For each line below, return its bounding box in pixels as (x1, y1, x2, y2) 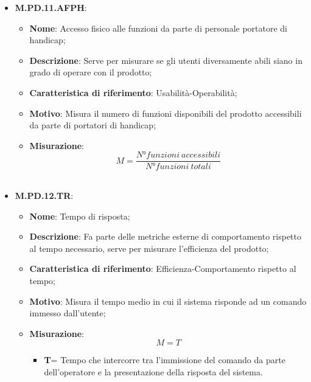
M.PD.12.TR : (15, 189, 74, 201)
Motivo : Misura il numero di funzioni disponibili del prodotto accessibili (29, 106, 302, 119)
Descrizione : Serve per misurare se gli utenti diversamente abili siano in (29, 54, 302, 66)
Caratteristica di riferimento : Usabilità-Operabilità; (29, 86, 237, 99)
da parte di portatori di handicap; (29, 119, 156, 131)
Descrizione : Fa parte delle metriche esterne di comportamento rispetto (29, 230, 302, 243)
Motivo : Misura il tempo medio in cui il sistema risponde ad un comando (29, 294, 307, 307)
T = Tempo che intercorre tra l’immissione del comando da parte (44, 353, 285, 366)
